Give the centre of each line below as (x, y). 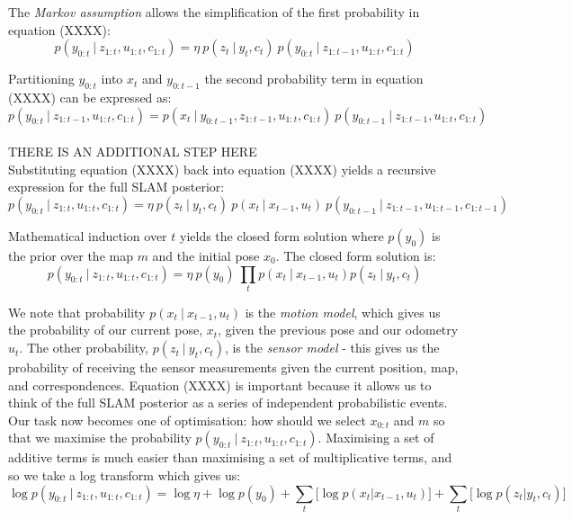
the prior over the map (71, 255)
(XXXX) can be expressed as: (90, 97)
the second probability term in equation (314, 79)
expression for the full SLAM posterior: (116, 187)
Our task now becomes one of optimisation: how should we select (187, 420)
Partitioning (41, 79)
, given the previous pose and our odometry (338, 330)
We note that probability (77, 312)
